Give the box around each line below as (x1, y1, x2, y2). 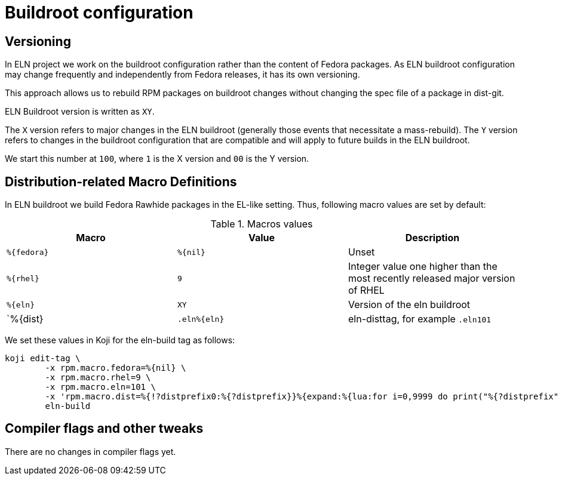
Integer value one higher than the (348, 260, 497, 273)
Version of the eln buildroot (348, 299, 471, 311)
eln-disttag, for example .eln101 (348, 313, 492, 325)
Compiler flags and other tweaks (5, 421, 204, 436)
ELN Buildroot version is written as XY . (5, 106, 155, 117)
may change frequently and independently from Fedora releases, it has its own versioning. (5, 69, 360, 80)
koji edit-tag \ (5, 353, 81, 364)
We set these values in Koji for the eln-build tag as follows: (5, 335, 235, 346)
